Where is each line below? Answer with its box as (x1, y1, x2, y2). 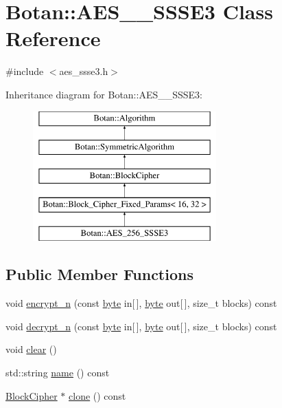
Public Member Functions (5, 264, 193, 285)
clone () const (69, 388, 126, 402)
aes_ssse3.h (59, 64, 108, 78)
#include (5, 64, 44, 78)
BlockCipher (5, 388, 58, 402)
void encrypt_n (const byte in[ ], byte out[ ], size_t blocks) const (5, 296, 277, 310)
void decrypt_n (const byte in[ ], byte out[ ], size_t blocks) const (5, 319, 277, 333)
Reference (5, 24, 101, 52)
